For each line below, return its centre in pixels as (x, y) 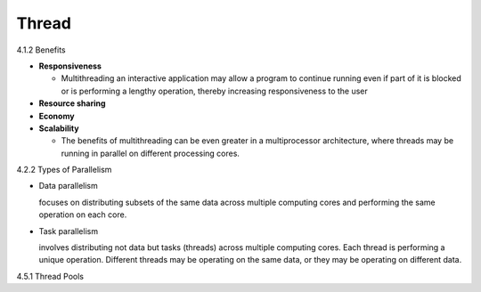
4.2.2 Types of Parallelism (64, 170)
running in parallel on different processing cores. (151, 153)
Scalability (59, 128)
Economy (57, 116)
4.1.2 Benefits (41, 50)
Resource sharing (72, 103)
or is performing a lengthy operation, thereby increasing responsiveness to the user (215, 91)
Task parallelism (68, 231)
